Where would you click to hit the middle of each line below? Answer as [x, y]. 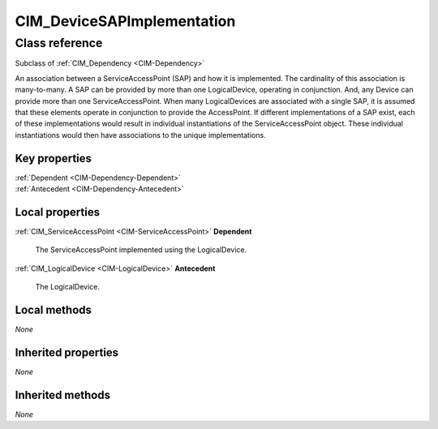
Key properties [54, 158]
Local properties [58, 212]
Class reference [59, 43]
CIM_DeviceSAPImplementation [125, 21]
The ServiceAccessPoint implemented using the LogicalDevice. [141, 250]
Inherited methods [63, 395]
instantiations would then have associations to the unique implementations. [141, 135]
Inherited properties [67, 352]
